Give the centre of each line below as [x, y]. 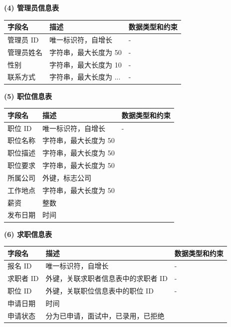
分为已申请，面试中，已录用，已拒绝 [105, 315]
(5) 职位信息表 [28, 96]
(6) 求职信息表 [28, 234]
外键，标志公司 [67, 177]
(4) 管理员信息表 [31, 7]
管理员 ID [23, 39]
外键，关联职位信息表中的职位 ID [100, 291]
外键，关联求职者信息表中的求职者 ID [107, 278]
